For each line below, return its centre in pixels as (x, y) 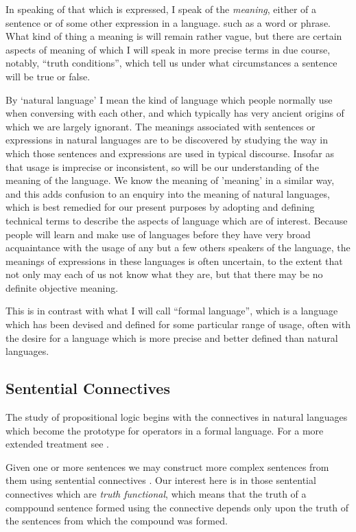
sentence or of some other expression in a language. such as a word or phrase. (168, 22)
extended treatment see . (57, 444)
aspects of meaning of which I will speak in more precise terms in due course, (168, 49)
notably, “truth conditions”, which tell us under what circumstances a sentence (171, 63)
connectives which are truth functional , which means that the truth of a (156, 494)
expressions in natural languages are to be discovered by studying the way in (167, 140)
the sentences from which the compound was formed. (117, 521)
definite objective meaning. (62, 287)
